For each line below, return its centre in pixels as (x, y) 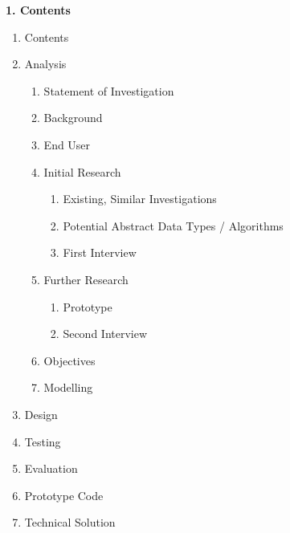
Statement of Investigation (109, 90)
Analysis (45, 64)
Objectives (69, 360)
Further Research (86, 279)
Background (73, 118)
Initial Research (82, 171)
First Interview (100, 252)
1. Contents (38, 10)
